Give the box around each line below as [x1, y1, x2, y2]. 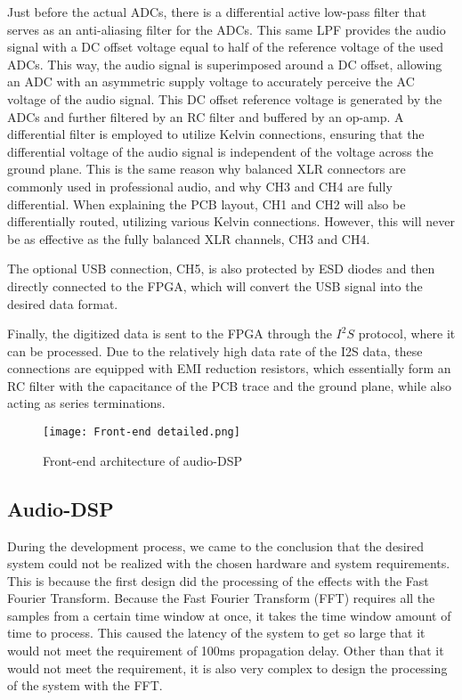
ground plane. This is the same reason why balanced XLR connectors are [7, 159, 406, 178]
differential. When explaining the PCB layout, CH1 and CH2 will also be [7, 194, 406, 213]
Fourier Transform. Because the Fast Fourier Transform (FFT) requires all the [7, 589, 435, 607]
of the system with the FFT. [7, 676, 163, 695]
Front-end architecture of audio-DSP [43, 451, 242, 469]
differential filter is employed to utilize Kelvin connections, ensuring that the [7, 125, 425, 143]
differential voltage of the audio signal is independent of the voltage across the [7, 142, 434, 160]
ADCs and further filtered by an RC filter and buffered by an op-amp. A [7, 107, 404, 126]
